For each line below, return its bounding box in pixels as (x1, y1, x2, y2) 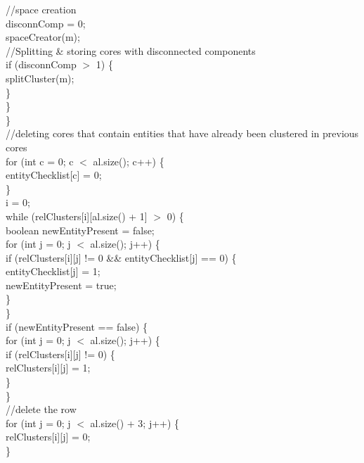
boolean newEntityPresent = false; (6, 222, 155, 237)
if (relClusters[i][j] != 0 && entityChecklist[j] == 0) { (6, 250, 237, 265)
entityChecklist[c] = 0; (6, 167, 102, 182)
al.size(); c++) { (93, 153, 164, 168)
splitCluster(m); (6, 70, 74, 85)
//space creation (6, 2, 77, 16)
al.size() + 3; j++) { (90, 415, 180, 430)
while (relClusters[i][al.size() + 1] (6, 208, 148, 223)
